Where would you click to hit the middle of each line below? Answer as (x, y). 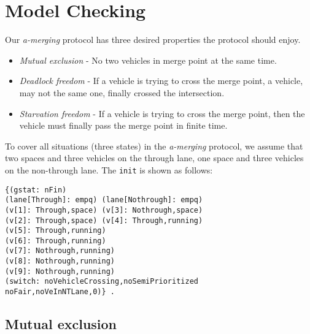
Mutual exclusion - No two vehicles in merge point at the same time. (148, 60)
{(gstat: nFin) (36, 190)
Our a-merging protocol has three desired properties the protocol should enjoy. (153, 40)
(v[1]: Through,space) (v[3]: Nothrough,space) (104, 210)
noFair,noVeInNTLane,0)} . (60, 292)
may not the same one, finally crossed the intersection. (122, 92)
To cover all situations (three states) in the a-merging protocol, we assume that (154, 146)
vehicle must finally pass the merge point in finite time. (123, 125)
